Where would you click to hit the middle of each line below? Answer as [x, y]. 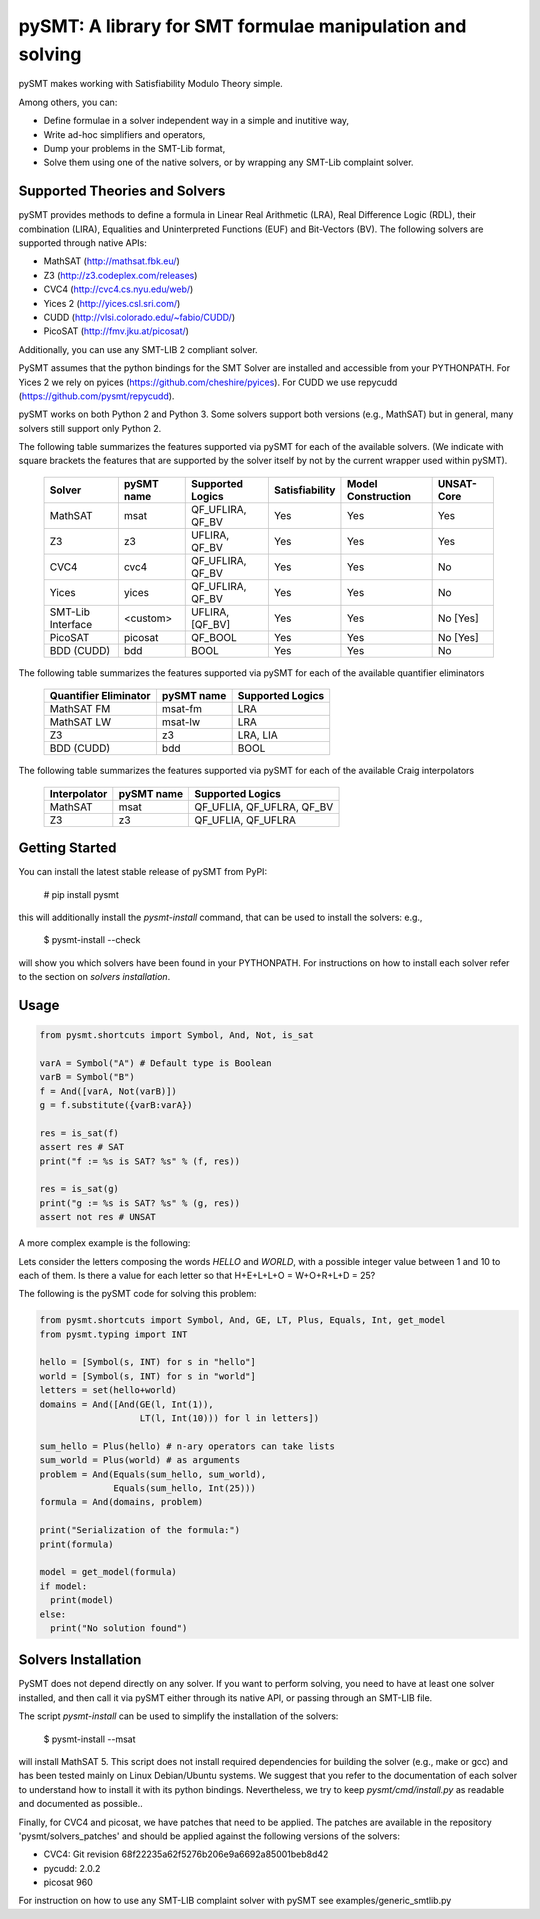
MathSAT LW [80, 722]
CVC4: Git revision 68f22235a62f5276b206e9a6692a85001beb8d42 [186, 1854]
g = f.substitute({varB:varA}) [116, 1105]
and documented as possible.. [81, 1804]
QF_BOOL [213, 637]
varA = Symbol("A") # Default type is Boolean [155, 1063]
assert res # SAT [82, 1147]
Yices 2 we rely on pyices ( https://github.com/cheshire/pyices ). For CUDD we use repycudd [208, 382]
